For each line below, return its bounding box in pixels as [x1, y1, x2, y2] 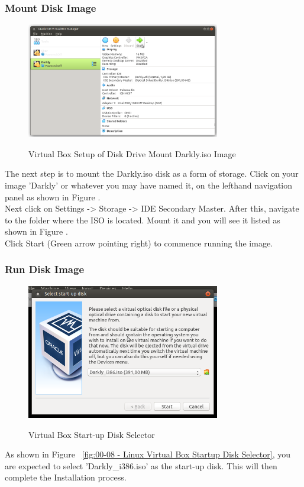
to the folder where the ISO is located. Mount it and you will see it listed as [5, 213, 280, 226]
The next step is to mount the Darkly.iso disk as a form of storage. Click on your [5, 167, 299, 180]
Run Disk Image [5, 262, 85, 277]
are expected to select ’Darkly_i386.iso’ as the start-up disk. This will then [5, 459, 277, 472]
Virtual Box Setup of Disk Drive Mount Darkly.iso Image [28, 147, 236, 160]
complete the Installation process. [5, 471, 127, 483]
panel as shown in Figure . [5, 190, 101, 203]
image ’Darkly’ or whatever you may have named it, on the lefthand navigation [5, 178, 293, 191]
